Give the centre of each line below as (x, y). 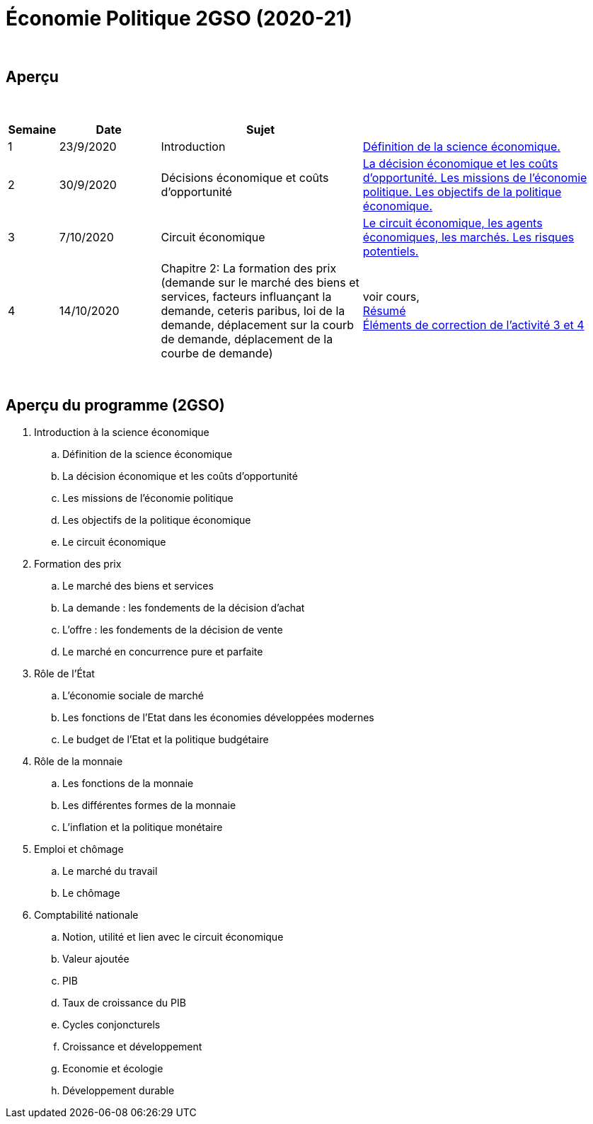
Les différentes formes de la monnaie (149, 805)
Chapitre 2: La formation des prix (249, 268)
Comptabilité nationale (86, 915)
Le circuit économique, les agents (453, 223)
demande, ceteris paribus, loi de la (253, 310)
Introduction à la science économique (122, 432)
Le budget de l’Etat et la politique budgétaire (166, 740)
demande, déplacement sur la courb (258, 325)
